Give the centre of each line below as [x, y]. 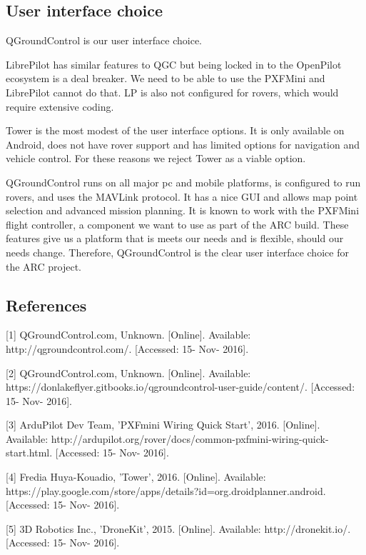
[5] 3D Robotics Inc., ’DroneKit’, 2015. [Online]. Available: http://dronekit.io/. [178, 528]
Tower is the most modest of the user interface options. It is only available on [175, 130]
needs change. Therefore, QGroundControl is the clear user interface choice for [177, 252]
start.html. [29, 452]
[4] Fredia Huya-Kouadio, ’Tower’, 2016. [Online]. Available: [136, 477]
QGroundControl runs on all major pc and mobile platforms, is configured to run [183, 182]
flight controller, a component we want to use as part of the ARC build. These [177, 224]
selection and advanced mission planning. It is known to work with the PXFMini [183, 210]
